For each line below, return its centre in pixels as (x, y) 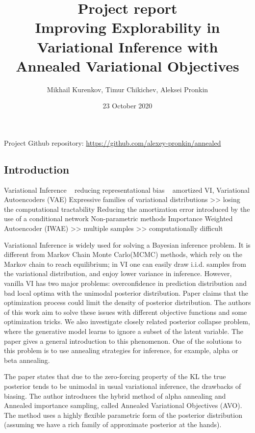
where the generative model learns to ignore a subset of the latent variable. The (124, 331)
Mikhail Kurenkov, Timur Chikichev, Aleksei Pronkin (127, 89)
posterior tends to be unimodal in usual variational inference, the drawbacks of (123, 386)
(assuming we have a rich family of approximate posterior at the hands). (113, 424)
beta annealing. (27, 360)
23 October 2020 (127, 106)
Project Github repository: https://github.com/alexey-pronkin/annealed (113, 142)
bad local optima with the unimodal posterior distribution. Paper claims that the (126, 293)
